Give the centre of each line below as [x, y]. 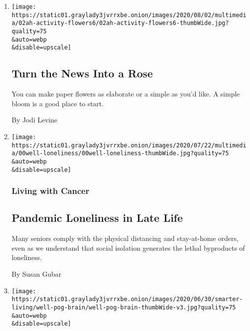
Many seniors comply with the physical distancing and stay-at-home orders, [125, 238]
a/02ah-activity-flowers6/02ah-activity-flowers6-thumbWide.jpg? [120, 23]
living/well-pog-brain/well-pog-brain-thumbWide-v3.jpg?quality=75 [124, 307]
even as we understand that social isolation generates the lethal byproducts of [128, 248]
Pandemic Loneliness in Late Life [97, 218]
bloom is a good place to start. [57, 103]
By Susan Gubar [36, 274]
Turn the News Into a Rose [82, 73]
